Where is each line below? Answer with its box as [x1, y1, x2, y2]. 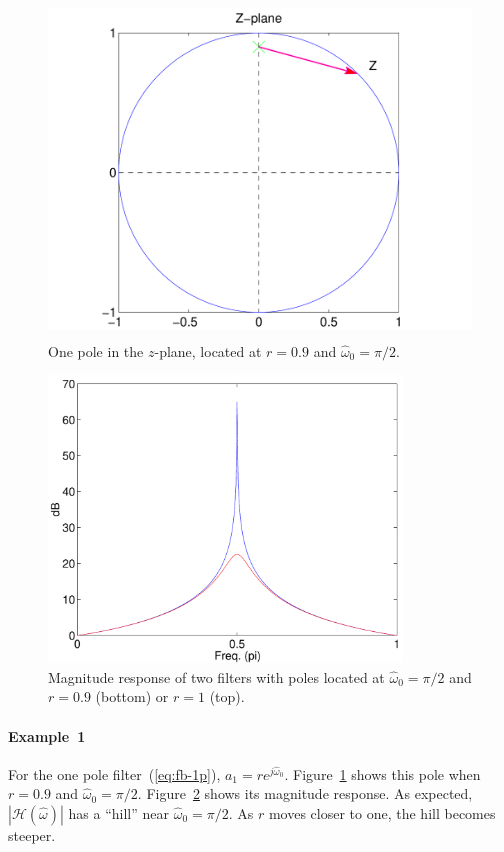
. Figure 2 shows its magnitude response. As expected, [137, 783, 473, 804]
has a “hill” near [68, 802, 170, 823]
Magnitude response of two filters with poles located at [48, 666, 385, 687]
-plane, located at [154, 340, 262, 361]
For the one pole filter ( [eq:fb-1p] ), [8, 763, 221, 784]
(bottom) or [95, 686, 169, 707]
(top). [209, 686, 245, 707]
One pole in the [48, 340, 144, 361]
